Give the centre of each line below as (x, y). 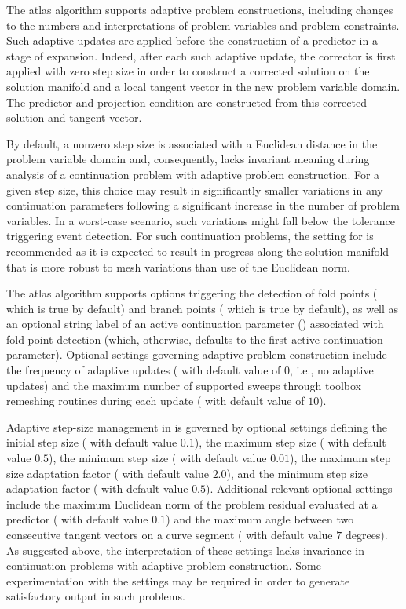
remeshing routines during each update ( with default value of (155, 401)
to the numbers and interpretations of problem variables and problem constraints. (203, 25)
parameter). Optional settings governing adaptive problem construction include (197, 354)
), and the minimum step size (297, 473)
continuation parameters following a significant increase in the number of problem (203, 205)
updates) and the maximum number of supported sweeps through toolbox (184, 385)
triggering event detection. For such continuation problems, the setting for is (190, 236)
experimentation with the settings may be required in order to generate (178, 580)
